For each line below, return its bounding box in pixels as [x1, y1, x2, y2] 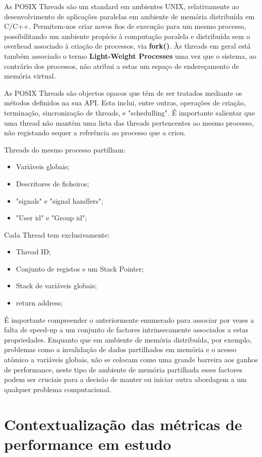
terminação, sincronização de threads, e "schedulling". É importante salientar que [4, 107, 255, 118]
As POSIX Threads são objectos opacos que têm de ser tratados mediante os [4, 87, 242, 98]
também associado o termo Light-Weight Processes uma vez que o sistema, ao [4, 50, 256, 61]
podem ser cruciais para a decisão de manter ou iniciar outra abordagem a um [4, 374, 247, 385]
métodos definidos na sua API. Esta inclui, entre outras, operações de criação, [4, 97, 246, 108]
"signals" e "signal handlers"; [16, 195, 103, 206]
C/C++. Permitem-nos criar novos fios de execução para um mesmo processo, [4, 21, 246, 31]
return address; [16, 297, 63, 308]
